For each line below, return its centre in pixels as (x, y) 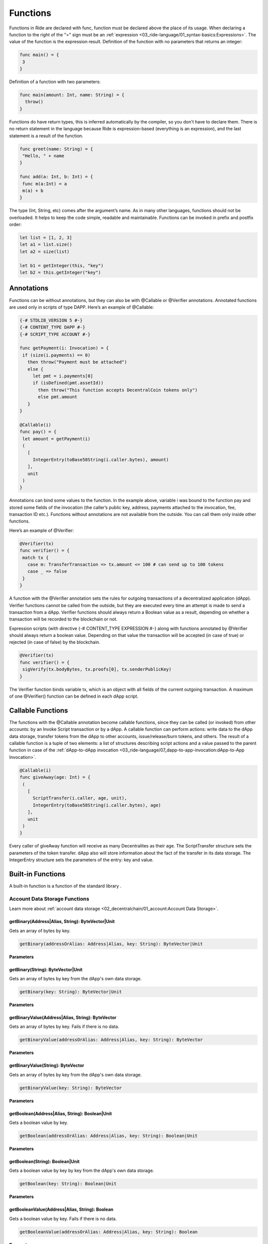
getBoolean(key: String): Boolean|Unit (68, 1184)
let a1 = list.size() (46, 245)
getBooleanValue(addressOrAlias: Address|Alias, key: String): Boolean (109, 1232)
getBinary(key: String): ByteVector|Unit (71, 992)
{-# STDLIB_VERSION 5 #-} (51, 320)
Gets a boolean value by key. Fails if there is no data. (63, 1219)
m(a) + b (33, 191)
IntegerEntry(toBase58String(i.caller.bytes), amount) (101, 460)
